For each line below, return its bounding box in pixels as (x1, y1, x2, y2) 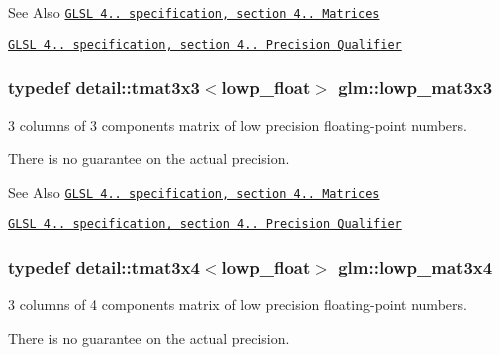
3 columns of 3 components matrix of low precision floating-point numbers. (8, 114, 467, 135)
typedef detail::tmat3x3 (8, 75, 200, 100)
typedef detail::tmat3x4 (8, 254, 200, 279)
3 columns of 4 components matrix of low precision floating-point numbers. (8, 294, 467, 315)
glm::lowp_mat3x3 (338, 75, 493, 100)
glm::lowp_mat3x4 (338, 254, 493, 279)
